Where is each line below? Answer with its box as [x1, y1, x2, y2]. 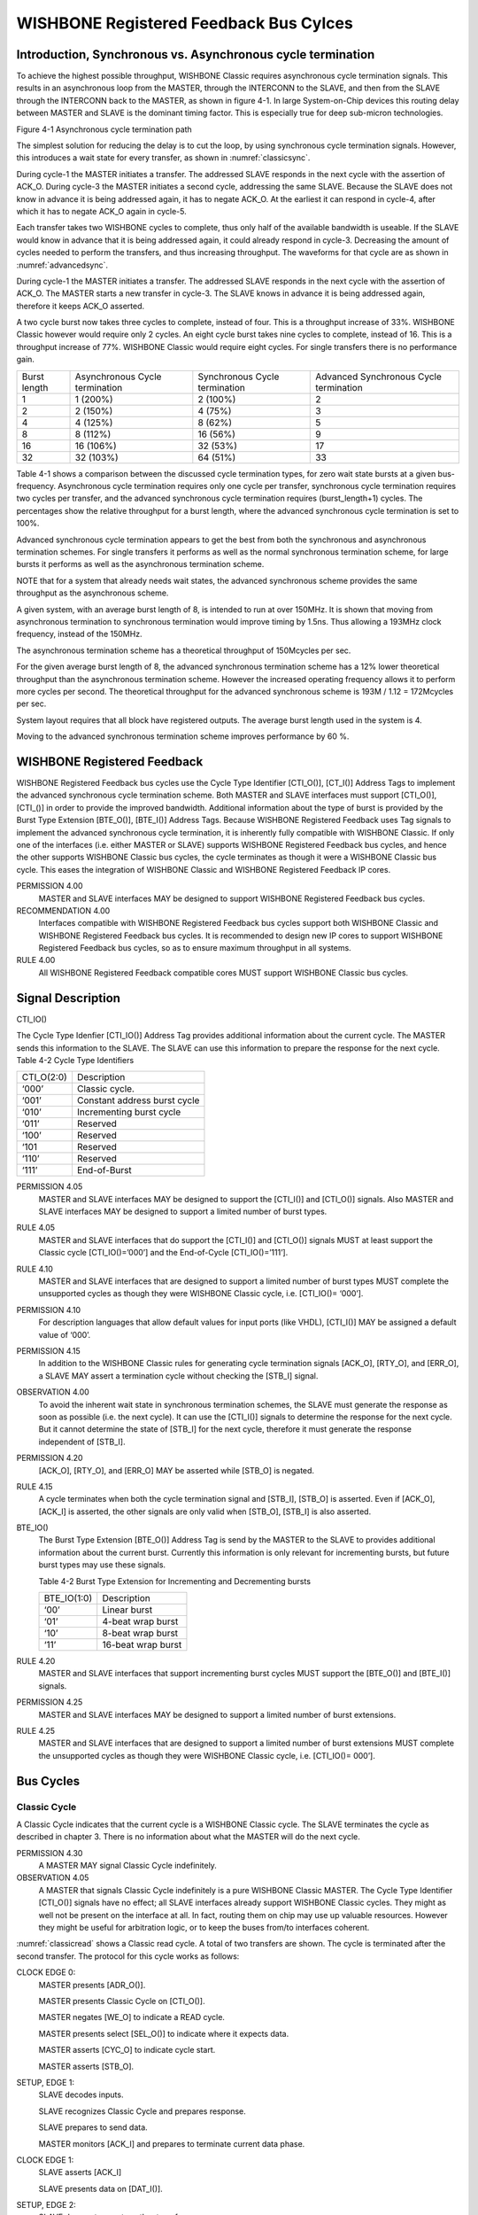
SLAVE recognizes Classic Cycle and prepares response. [38, 2105, 247, 2117]
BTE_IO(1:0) [43, 1592, 93, 1605]
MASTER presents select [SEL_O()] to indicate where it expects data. [38, 2028, 289, 2039]
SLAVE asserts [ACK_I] [38, 2167, 122, 2178]
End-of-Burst [76, 1164, 132, 1177]
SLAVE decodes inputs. [38, 2089, 124, 2100]
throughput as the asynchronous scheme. [16, 587, 169, 598]
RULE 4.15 [16, 1481, 53, 1492]
